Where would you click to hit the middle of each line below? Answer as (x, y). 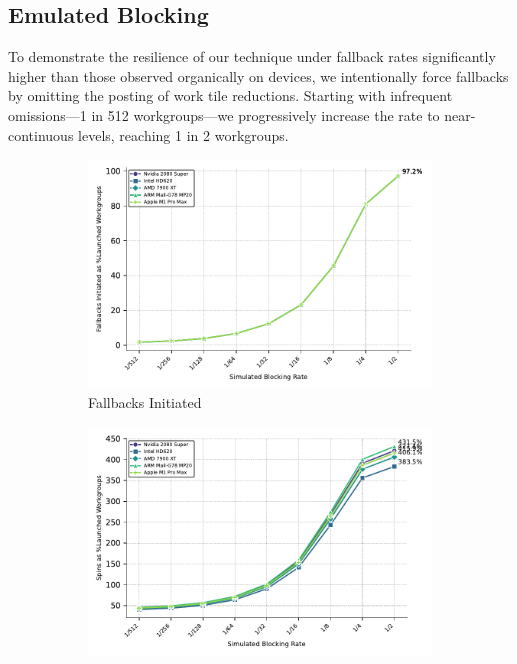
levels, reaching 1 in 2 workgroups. (183, 134)
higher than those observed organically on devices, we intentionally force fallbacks (258, 75)
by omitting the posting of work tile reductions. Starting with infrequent (230, 95)
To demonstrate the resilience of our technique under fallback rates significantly (252, 56)
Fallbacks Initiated (145, 402)
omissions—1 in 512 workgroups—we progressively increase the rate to (224, 114)
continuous (41, 134)
